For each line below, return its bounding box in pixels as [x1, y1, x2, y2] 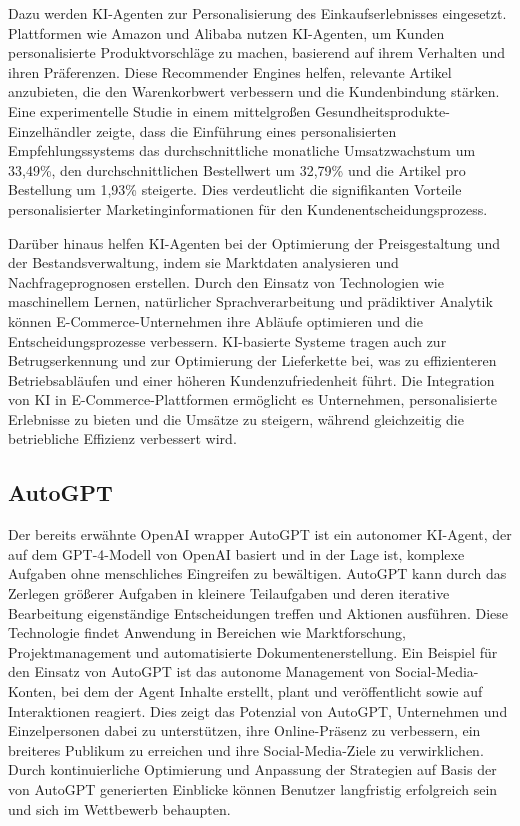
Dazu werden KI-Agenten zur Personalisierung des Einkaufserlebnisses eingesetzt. [8, 3, 507, 23]
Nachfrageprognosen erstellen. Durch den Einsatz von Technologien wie [8, 271, 444, 292]
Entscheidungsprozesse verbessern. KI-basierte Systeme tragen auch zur [8, 330, 447, 351]
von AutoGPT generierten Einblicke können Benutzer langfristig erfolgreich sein [8, 778, 498, 799]
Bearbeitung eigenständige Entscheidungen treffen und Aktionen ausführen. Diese [8, 602, 508, 623]
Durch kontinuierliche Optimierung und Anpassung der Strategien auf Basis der [8, 759, 497, 780]
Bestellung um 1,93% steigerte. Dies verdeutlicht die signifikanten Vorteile [8, 179, 462, 200]
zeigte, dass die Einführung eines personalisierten [96, 120, 397, 141]
